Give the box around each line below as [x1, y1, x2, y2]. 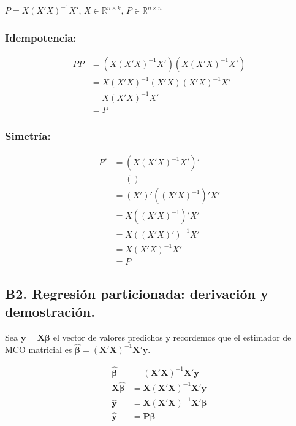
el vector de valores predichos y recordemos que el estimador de [53, 330, 292, 343]
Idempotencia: [5, 29, 77, 45]
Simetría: [5, 128, 51, 143]
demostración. [5, 302, 95, 321]
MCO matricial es [5, 343, 72, 355]
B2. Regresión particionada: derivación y [5, 284, 268, 303]
